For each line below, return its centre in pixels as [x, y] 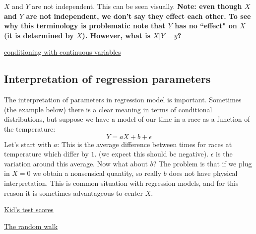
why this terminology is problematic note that [85, 26]
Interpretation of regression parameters [107, 79]
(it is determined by [39, 35]
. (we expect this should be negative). [152, 154]
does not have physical [203, 173]
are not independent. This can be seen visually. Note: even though [137, 6]
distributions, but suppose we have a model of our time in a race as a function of [127, 119]
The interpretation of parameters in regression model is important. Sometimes [123, 100]
